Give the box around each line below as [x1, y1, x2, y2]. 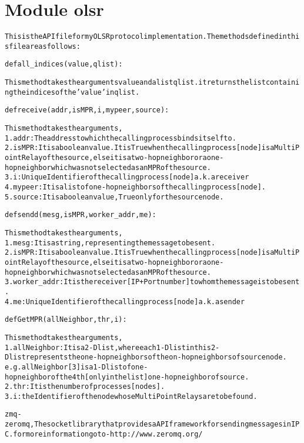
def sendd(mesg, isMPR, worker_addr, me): [5, 211, 156, 219]
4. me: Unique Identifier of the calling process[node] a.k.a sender [5, 297, 245, 306]
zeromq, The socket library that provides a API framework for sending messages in [5, 420, 291, 429]
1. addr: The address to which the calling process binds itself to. [5, 134, 236, 142]
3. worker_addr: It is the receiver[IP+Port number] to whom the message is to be [5, 278, 283, 287]
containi [265, 78, 300, 87]
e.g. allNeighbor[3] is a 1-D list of [5, 362, 131, 371]
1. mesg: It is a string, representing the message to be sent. [5, 238, 216, 247]
